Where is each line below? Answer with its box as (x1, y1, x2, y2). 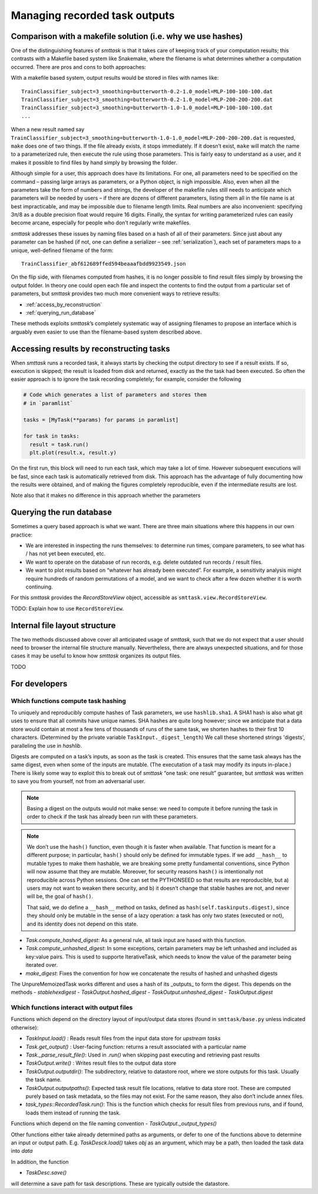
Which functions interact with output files (11, 1003, 133, 1012)
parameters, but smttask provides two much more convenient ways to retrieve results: (11, 290, 220, 297)
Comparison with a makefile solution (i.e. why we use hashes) (11, 31, 243, 41)
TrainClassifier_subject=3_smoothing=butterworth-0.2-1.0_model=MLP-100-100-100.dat (21, 88, 273, 94)
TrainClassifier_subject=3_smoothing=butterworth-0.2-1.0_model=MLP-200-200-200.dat (21, 96, 273, 103)
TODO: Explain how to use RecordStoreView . (11, 605, 124, 612)
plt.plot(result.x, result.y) (29, 449, 117, 456)
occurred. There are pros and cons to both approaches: (11, 63, 147, 70)
